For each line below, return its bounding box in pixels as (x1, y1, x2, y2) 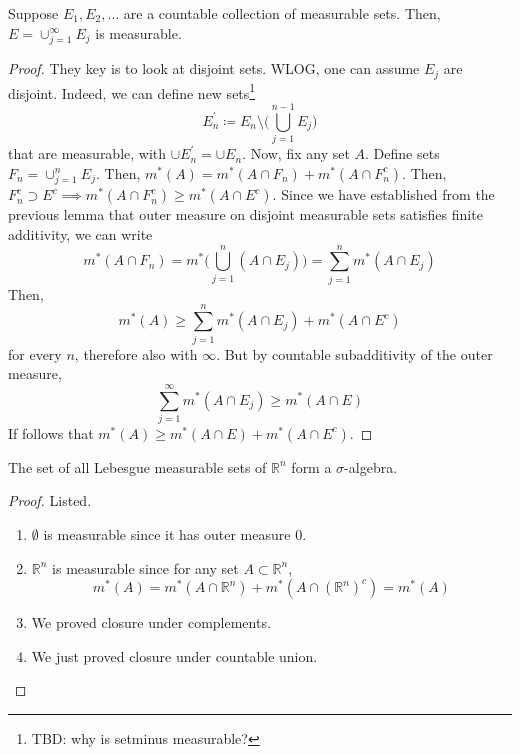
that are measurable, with (8, 143, 167, 164)
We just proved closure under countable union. (31, 645, 318, 666)
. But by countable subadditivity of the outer (216, 343, 493, 364)
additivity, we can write (8, 224, 153, 245)
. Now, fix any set (242, 143, 350, 164)
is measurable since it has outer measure (43, 524, 291, 545)
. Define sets (365, 143, 440, 164)
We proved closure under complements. (31, 612, 271, 633)
